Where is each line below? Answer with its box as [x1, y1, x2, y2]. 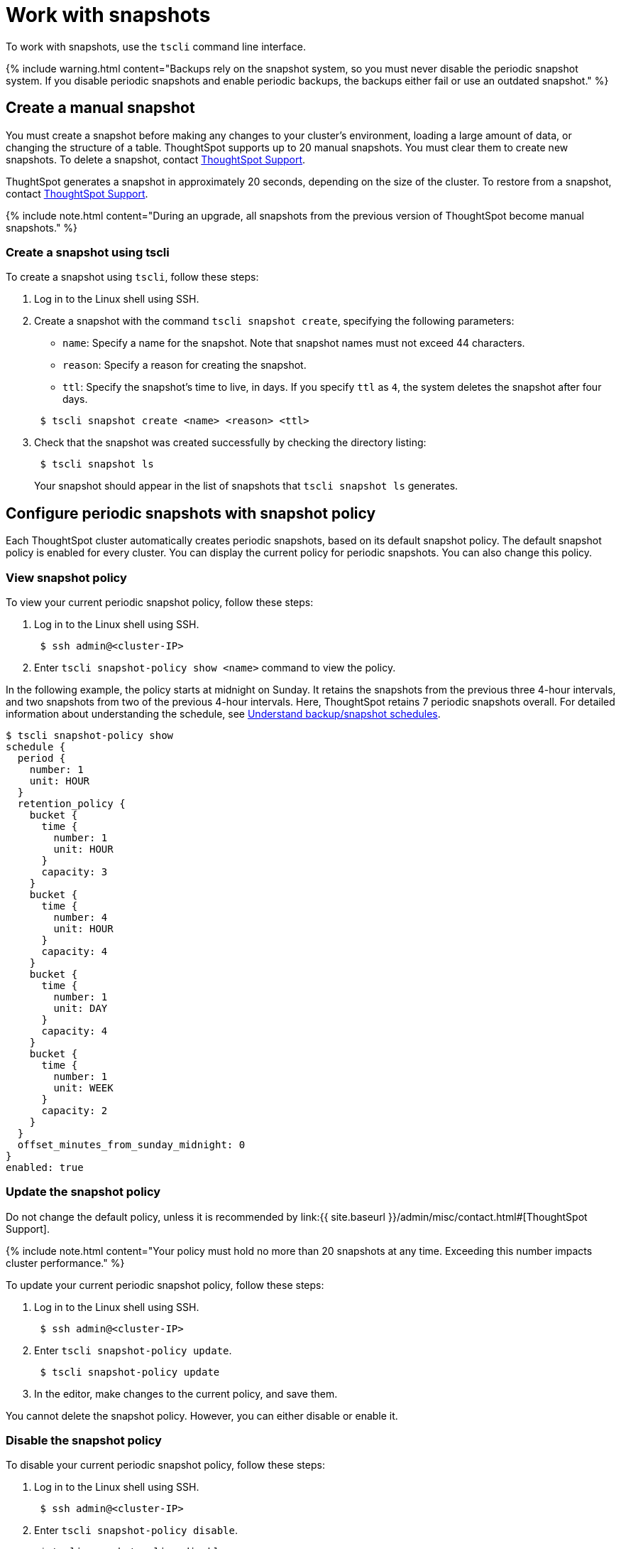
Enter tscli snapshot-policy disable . [34, 1524, 238, 1537]
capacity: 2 [41, 1104, 108, 1116]
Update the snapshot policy [6, 1184, 161, 1199]
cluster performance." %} [6, 1256, 125, 1269]
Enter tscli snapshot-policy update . [34, 1344, 232, 1356]
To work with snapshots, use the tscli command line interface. [6, 40, 306, 53]
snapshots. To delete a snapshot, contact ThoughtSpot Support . [6, 153, 306, 166]
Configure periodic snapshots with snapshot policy [6, 504, 376, 522]
